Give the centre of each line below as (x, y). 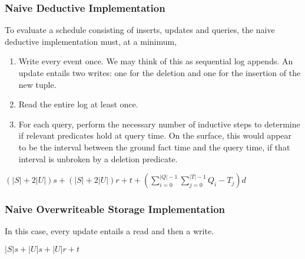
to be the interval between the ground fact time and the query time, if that (154, 147)
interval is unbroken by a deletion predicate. (98, 158)
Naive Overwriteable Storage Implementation (115, 209)
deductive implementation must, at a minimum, (91, 41)
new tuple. (37, 84)
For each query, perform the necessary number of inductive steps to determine (159, 124)
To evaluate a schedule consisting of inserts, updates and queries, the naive (140, 30)
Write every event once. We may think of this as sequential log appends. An (156, 61)
